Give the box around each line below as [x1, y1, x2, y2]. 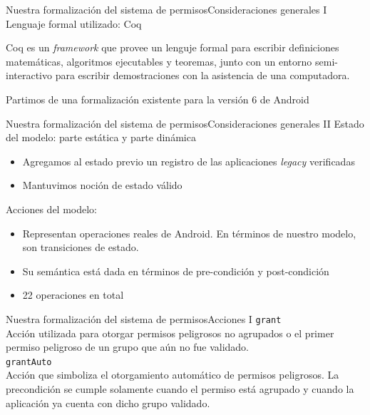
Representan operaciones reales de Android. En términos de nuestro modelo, [22, 225, 356, 240]
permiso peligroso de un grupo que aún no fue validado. [6, 339, 249, 354]
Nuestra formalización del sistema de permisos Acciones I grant [6, 311, 282, 326]
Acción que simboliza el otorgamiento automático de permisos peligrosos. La [6, 367, 339, 382]
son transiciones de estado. [22, 240, 139, 255]
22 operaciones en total [22, 287, 124, 302]
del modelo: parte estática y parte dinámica [6, 130, 196, 145]
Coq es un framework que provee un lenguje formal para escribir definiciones [6, 40, 339, 55]
